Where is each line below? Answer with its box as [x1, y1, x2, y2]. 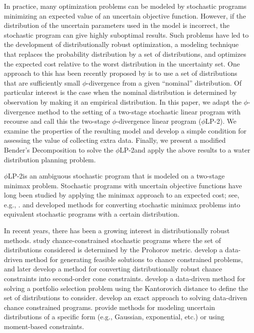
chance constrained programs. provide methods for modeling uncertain [4, 302, 215, 312]
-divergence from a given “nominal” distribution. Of [86, 77, 242, 88]
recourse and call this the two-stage [4, 116, 110, 126]
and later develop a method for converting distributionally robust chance [4, 264, 222, 274]
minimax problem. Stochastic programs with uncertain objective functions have [4, 180, 242, 190]
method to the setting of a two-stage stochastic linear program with [37, 106, 241, 116]
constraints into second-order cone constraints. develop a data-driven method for [4, 273, 246, 284]
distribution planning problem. [4, 154, 96, 164]
